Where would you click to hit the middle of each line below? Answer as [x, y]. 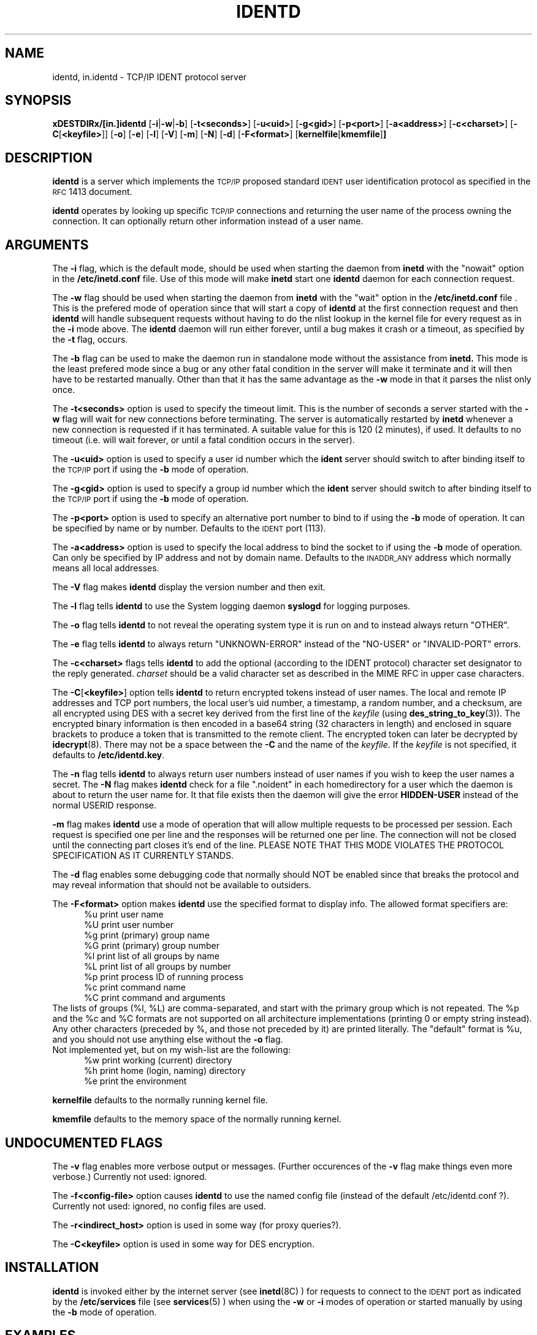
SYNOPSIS [38, 101]
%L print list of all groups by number [158, 967]
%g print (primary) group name [147, 935]
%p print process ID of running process [164, 977]
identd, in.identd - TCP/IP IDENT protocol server [150, 77]
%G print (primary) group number [152, 946]
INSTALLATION [52, 1268]
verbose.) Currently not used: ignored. [130, 1176]
